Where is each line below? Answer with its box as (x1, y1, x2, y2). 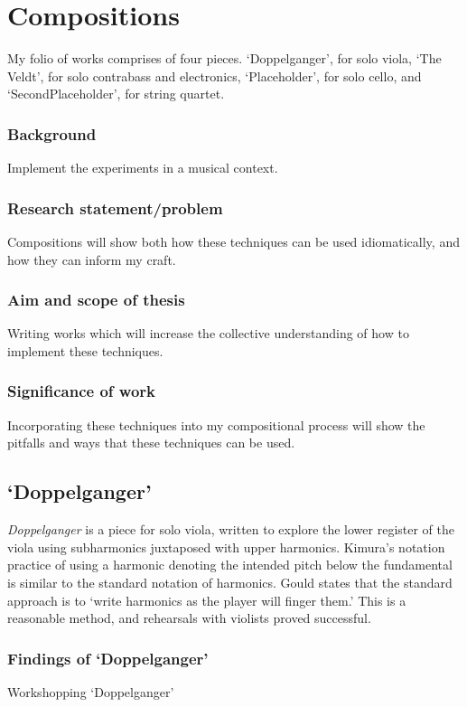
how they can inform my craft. (7, 250, 176, 269)
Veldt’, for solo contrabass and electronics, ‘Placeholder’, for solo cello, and (7, 66, 422, 85)
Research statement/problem (7, 196, 223, 219)
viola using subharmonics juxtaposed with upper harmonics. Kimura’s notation (7, 537, 445, 556)
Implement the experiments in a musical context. (7, 158, 278, 177)
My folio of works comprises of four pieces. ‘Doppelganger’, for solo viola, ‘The (7, 49, 442, 68)
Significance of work (7, 380, 155, 402)
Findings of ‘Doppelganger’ (7, 646, 209, 669)
